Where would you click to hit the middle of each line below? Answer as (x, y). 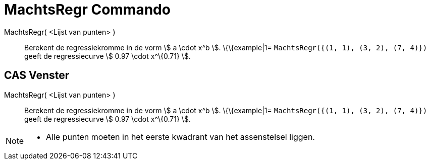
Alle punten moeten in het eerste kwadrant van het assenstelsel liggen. (180, 137)
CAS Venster (37, 75)
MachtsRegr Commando (87, 10)
